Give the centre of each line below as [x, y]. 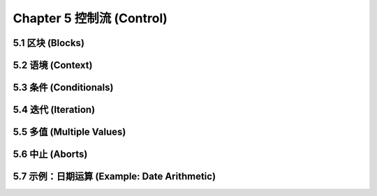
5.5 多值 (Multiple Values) [69, 132]
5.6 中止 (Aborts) [50, 154]
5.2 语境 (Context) [53, 65]
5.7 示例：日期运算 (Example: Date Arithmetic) [114, 177]
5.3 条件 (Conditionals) [63, 88]
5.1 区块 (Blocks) [49, 43]
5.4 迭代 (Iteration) [54, 110]
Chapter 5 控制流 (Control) [90, 18]
